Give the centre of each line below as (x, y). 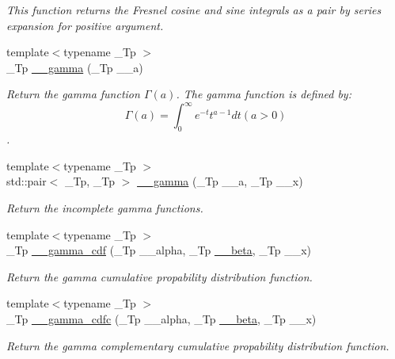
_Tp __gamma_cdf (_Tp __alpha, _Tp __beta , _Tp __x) (159, 250)
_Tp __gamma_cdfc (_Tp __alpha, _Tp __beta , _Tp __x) (161, 319)
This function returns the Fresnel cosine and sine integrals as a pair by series (194, 10)
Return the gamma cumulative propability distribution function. (160, 276)
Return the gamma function (73, 94)
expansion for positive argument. (85, 25)
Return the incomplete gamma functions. (105, 208)
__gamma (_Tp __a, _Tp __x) (220, 181)
